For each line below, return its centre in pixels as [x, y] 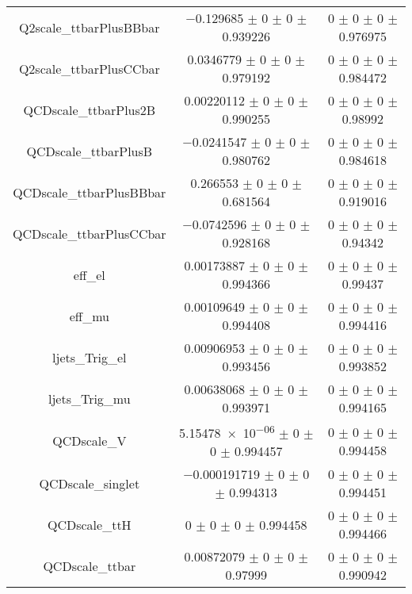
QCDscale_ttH [89, 524]
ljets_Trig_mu [89, 398]
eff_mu [89, 316]
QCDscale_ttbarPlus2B [90, 109]
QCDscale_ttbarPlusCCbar [90, 233]
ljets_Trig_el [90, 357]
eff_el [89, 274]
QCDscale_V [90, 441]
